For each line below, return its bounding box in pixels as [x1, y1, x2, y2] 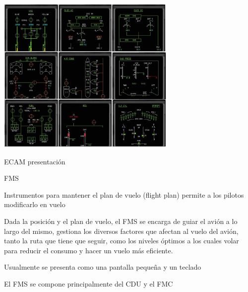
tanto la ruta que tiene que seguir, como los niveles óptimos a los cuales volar [4, 235, 239, 246]
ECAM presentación [4, 156, 65, 166]
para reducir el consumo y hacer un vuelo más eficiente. [4, 245, 173, 255]
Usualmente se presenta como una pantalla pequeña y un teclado [4, 262, 201, 272]
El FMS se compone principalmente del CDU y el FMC [4, 278, 173, 289]
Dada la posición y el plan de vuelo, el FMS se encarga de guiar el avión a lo [4, 216, 238, 226]
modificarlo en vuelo [4, 199, 65, 210]
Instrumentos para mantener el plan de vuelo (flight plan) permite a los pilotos [4, 189, 244, 200]
